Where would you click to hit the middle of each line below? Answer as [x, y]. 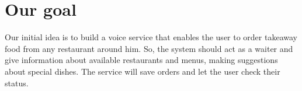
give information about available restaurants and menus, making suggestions [141, 60]
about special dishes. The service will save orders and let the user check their [143, 71]
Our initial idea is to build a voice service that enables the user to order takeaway [151, 37]
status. [17, 83]
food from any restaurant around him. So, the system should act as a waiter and [149, 48]
